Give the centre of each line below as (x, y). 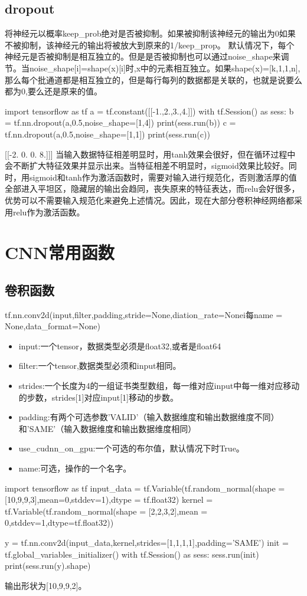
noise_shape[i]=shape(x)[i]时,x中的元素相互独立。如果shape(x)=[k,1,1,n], (165, 68)
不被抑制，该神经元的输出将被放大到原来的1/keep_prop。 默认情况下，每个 (150, 45)
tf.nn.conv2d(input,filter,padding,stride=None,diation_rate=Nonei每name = (144, 314)
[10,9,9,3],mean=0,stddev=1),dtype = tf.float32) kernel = (109, 500)
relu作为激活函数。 (49, 212)
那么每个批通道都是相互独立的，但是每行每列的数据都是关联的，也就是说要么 (153, 79)
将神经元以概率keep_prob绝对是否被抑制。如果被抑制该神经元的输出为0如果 (150, 33)
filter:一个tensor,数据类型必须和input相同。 (100, 366)
